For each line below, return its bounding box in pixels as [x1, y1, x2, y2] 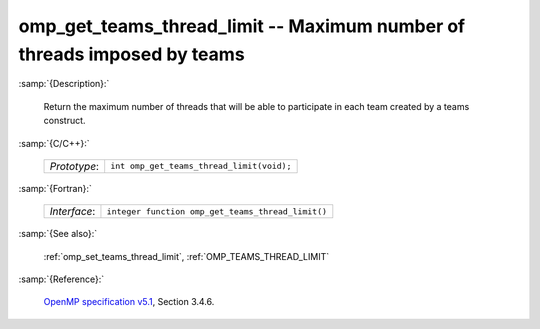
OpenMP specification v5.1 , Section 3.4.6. [43, 296, 215, 308]
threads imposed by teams [18, 43, 245, 65]
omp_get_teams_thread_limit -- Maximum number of [18, 15, 465, 37]
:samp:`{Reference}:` [18, 273, 105, 285]
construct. [43, 115, 86, 127]
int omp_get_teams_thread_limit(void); [110, 161, 292, 172]
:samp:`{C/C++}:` [18, 137, 90, 149]
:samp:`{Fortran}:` [18, 182, 92, 194]
